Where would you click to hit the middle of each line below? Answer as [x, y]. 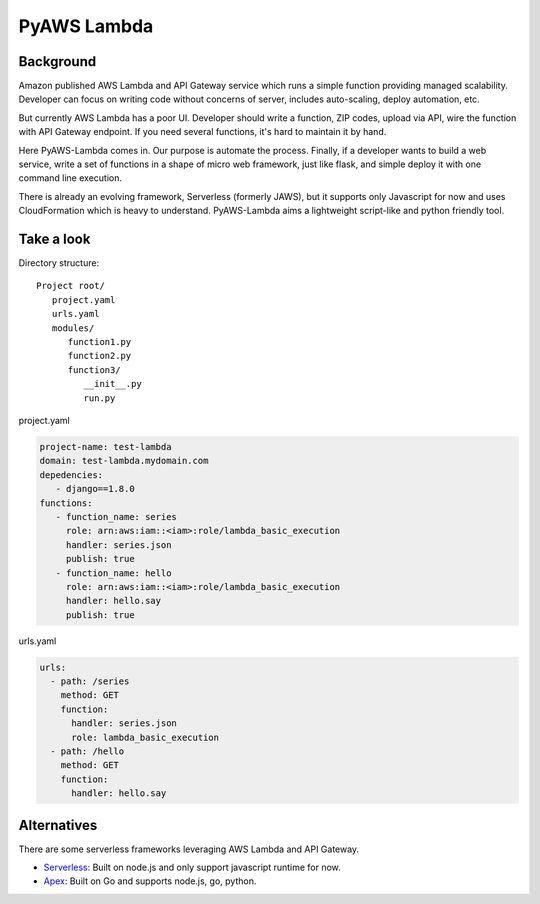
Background [57, 61]
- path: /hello [87, 751]
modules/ [73, 328]
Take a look [54, 239]
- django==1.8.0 [95, 489]
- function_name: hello [113, 573]
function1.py [99, 342]
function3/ [94, 369]
